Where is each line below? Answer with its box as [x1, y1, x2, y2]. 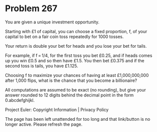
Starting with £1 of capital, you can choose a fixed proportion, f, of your [5, 28, 147, 34]
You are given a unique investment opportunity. [5, 19, 100, 25]
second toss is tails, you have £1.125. [5, 63, 78, 69]
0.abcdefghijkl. [5, 97, 35, 103]
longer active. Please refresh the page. [5, 121, 83, 127]
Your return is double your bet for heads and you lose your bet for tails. [5, 43, 147, 49]
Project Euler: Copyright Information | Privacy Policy [5, 107, 109, 113]
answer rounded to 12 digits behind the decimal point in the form [5, 92, 134, 98]
